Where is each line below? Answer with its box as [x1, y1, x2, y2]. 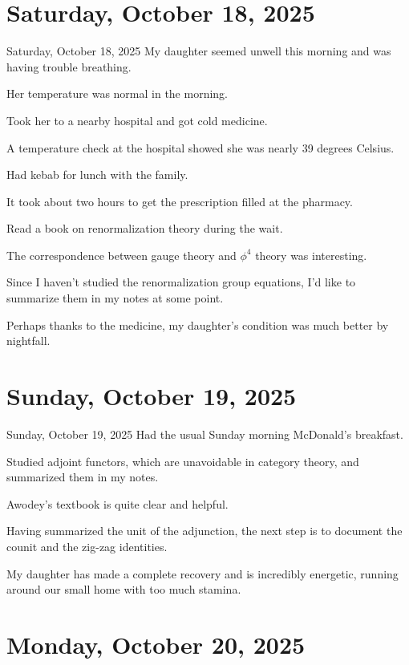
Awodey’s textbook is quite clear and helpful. [6, 495, 229, 512]
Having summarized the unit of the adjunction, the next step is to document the [6, 522, 403, 539]
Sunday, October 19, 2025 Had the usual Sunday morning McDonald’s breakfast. [6, 425, 403, 442]
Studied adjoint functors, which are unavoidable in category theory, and [6, 452, 359, 469]
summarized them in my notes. [6, 468, 159, 485]
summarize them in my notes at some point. [6, 290, 224, 306]
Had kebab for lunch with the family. [6, 166, 188, 183]
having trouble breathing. [6, 58, 132, 75]
